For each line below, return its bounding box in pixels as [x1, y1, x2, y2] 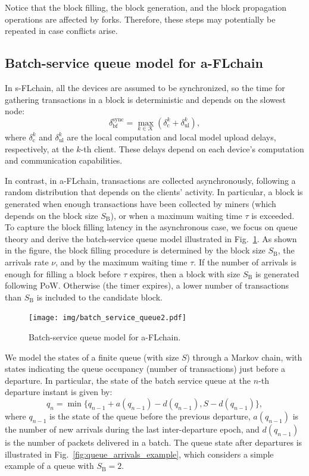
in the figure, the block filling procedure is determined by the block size [5, 244, 266, 256]
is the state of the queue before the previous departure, [49, 409, 251, 422]
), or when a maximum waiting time [110, 209, 242, 221]
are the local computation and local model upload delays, [67, 130, 276, 143]
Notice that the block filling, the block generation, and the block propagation [5, 1, 287, 13]
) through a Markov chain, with [186, 350, 302, 363]
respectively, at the [5, 142, 74, 155]
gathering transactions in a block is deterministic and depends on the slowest [5, 93, 286, 105]
